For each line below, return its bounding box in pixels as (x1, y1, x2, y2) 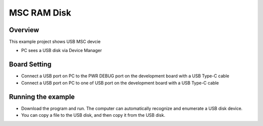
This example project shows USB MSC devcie (9, 39, 101, 45)
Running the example (9, 92, 75, 101)
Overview (9, 26, 39, 34)
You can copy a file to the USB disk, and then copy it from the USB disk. (21, 112, 166, 118)
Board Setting (9, 60, 52, 69)
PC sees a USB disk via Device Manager (21, 48, 102, 54)
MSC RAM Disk (9, 7, 72, 18)
